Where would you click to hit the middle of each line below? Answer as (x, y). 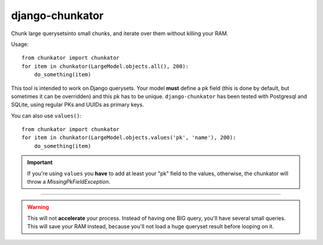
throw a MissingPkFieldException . (69, 182)
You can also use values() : (46, 116)
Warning (38, 207)
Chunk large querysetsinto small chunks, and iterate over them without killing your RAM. (120, 33)
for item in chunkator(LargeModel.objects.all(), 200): (105, 66)
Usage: (20, 44)
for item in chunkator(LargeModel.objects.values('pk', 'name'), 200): (129, 138)
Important (40, 162)
